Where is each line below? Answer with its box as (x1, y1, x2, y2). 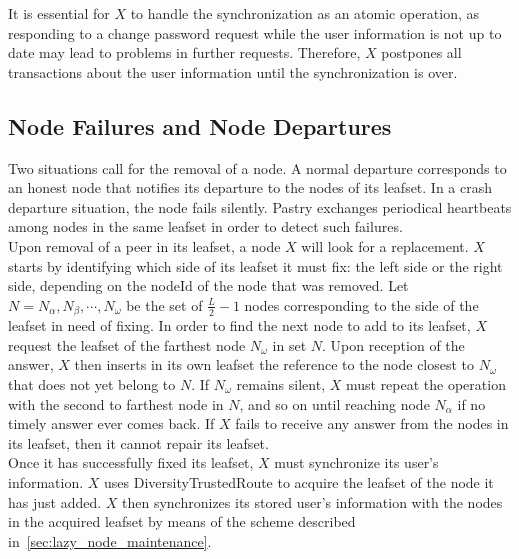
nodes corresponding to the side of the (244, 294, 479, 315)
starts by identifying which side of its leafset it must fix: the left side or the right (8, 255, 503, 276)
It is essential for (8, 3, 110, 23)
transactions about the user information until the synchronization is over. (8, 61, 458, 82)
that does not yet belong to (8, 373, 176, 394)
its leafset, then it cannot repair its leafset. (8, 432, 269, 453)
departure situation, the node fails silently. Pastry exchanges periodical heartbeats (8, 196, 512, 217)
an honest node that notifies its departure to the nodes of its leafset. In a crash (8, 177, 493, 198)
